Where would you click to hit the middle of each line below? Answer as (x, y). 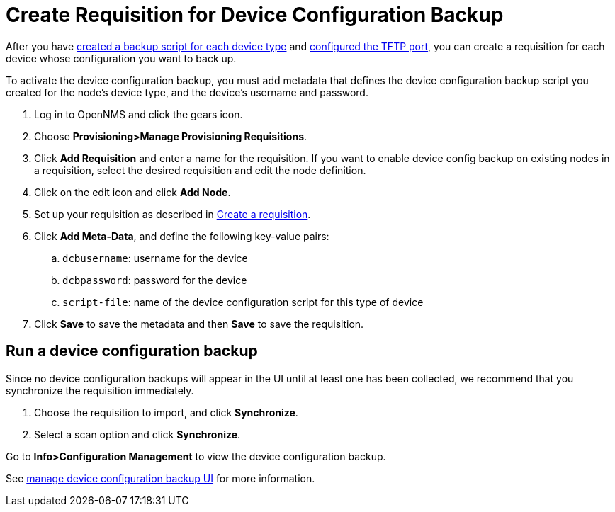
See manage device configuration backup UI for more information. (160, 478)
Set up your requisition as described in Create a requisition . (173, 214)
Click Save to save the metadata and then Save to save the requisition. (199, 324)
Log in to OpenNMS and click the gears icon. (139, 114)
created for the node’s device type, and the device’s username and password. (187, 92)
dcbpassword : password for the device (155, 280)
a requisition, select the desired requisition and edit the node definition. (200, 170)
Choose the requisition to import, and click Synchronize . (166, 412)
